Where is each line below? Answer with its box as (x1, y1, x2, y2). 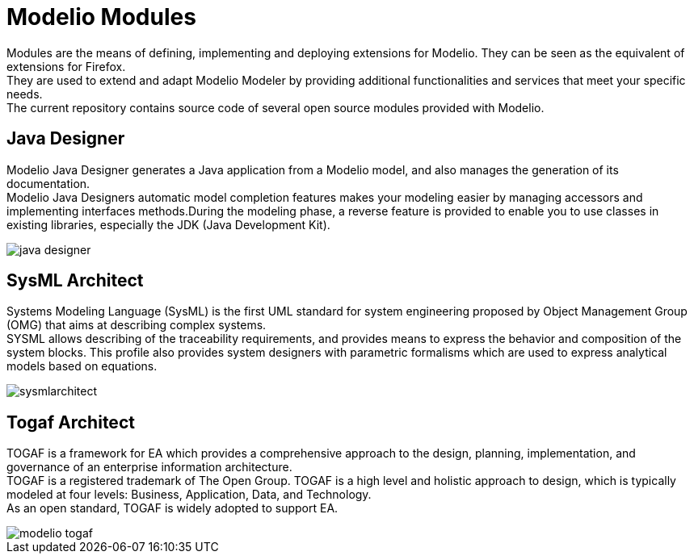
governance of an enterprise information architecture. (6, 460, 292, 474)
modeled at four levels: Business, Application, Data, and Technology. (6, 487, 372, 502)
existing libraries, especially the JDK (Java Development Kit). (6, 217, 330, 232)
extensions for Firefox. (6, 59, 126, 73)
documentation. (6, 176, 90, 190)
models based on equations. (6, 359, 158, 374)
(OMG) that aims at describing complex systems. (6, 318, 267, 332)
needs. (6, 86, 43, 101)
